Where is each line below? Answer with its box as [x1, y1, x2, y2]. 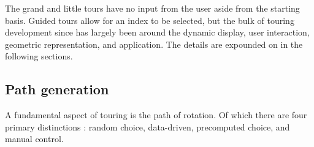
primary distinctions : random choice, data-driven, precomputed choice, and [5, 120, 290, 133]
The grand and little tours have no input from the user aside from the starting [5, 2, 300, 14]
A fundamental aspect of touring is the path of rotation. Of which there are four [5, 108, 307, 121]
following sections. [5, 50, 73, 62]
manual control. [5, 132, 64, 145]
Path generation [5, 80, 109, 99]
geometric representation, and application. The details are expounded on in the [5, 37, 303, 50]
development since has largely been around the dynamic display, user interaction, [5, 26, 310, 39]
